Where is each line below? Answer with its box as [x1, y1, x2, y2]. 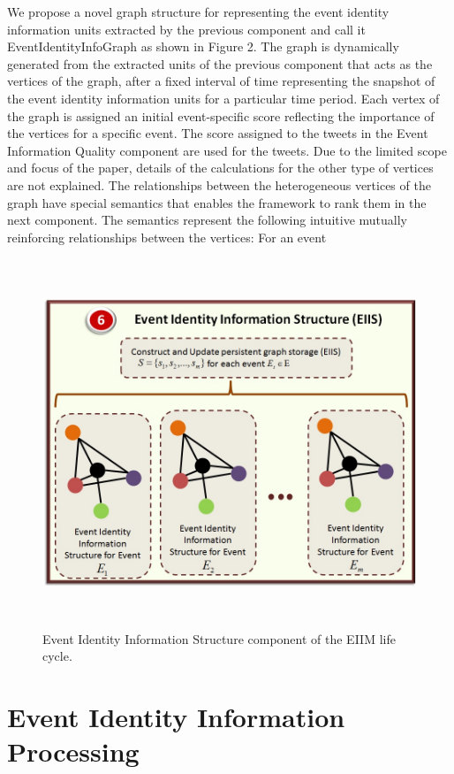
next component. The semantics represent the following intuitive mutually [7, 211, 407, 229]
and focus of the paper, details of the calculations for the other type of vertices [7, 158, 434, 177]
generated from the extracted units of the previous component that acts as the [7, 54, 433, 73]
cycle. [42, 647, 72, 665]
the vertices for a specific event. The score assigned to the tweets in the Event [7, 124, 428, 142]
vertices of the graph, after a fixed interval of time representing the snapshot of [7, 72, 435, 90]
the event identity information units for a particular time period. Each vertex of [7, 88, 440, 107]
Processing [7, 733, 140, 770]
